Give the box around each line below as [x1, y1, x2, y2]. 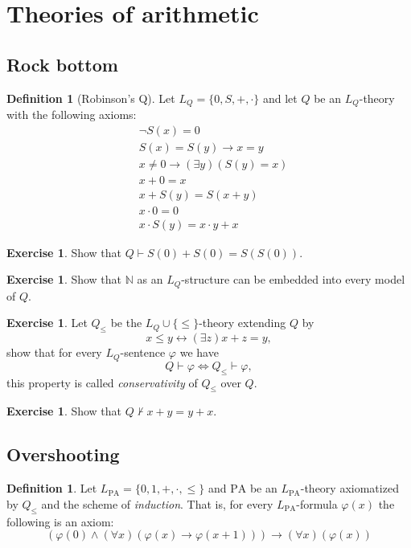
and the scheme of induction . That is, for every [41, 495, 273, 512]
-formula [296, 495, 338, 512]
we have [179, 344, 219, 361]
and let [262, 89, 298, 106]
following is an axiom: [6, 513, 114, 530]
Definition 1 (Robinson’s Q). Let [6, 89, 175, 106]
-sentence [120, 344, 166, 361]
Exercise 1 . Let [6, 314, 88, 331]
